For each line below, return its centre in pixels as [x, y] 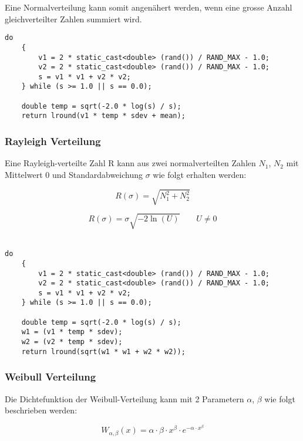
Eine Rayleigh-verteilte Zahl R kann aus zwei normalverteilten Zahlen [130, 163]
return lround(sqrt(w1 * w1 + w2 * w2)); [103, 351]
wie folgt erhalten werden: [200, 174]
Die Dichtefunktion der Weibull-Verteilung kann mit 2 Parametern [124, 398]
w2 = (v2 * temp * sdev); [72, 342]
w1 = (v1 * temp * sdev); [72, 332]
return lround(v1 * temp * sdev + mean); [103, 116]
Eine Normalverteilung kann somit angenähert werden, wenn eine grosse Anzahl [149, 7]
